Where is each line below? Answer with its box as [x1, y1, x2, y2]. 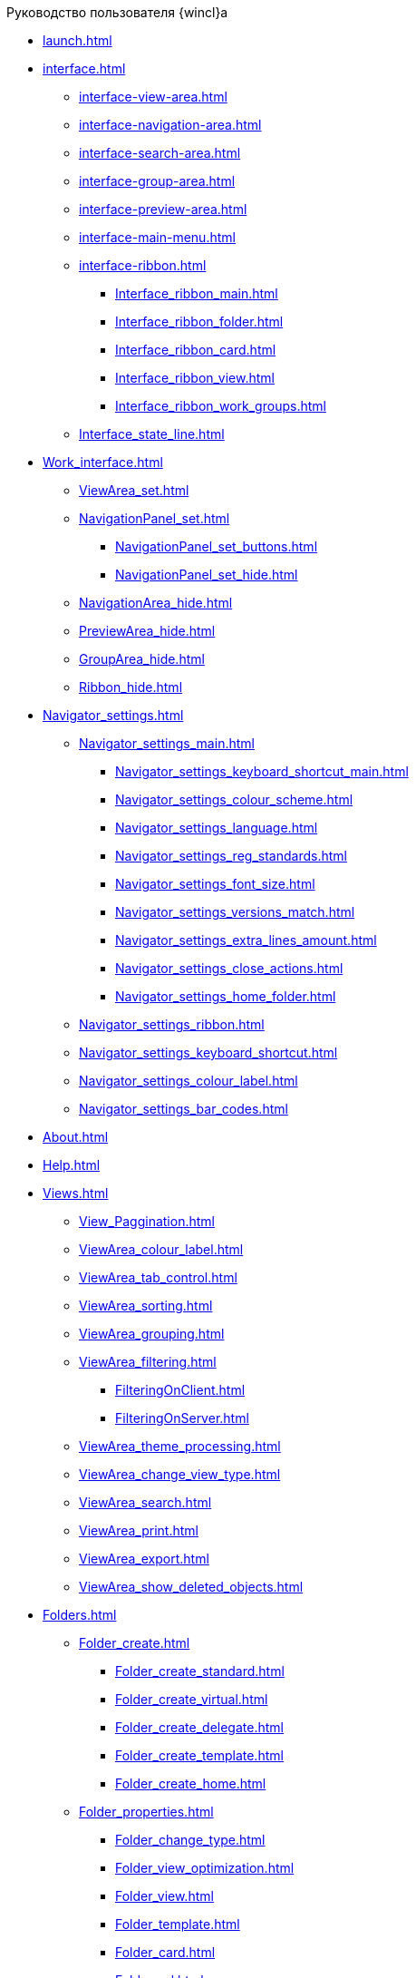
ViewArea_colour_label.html [79, 1242, 244, 1257]
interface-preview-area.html [79, 201, 247, 217]
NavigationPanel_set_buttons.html [115, 539, 318, 554]
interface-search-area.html [79, 145, 241, 161]
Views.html [43, 1185, 109, 1201]
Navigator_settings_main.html [79, 736, 255, 751]
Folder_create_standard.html [115, 1663, 285, 1679]
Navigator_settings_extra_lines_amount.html [115, 932, 377, 948]
